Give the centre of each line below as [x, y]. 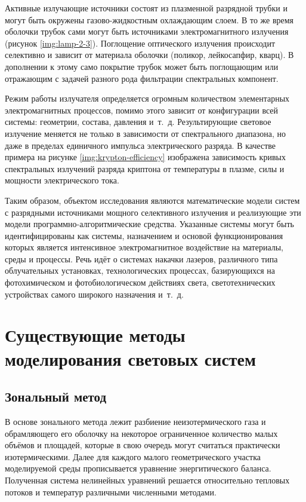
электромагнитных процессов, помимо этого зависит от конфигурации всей [142, 110]
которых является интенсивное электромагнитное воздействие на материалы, [144, 247]
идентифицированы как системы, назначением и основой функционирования [144, 235]
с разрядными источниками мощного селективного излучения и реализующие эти [153, 212]
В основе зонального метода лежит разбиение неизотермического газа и [135, 422]
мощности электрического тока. [62, 180]
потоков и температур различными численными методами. [111, 492]
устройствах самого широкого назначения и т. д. [94, 294]
